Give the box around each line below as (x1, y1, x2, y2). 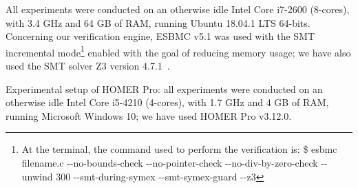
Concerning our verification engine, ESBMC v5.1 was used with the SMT (6, 29, 315, 43)
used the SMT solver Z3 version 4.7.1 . (6, 59, 170, 73)
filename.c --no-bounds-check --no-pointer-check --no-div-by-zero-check (21, 156, 318, 169)
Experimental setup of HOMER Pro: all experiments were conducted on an (6, 81, 323, 96)
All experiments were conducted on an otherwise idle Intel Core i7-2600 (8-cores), (6, 2, 350, 16)
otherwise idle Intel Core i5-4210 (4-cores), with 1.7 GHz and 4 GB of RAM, (6, 95, 329, 109)
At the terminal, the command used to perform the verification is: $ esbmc (21, 142, 337, 156)
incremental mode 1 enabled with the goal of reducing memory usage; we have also (6, 43, 351, 59)
